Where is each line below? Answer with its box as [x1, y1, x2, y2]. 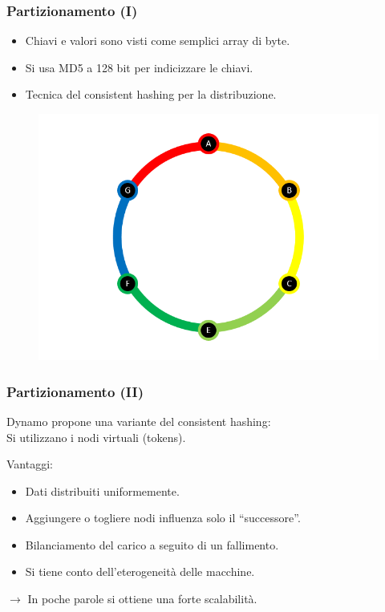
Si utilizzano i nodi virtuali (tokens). [6, 428, 186, 445]
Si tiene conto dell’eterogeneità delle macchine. [25, 563, 255, 580]
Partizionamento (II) [6, 381, 144, 401]
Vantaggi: [6, 456, 53, 472]
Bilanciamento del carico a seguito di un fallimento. [25, 536, 279, 553]
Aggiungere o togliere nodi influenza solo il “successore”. [25, 509, 301, 526]
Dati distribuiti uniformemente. [25, 482, 180, 499]
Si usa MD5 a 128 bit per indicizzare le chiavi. [25, 59, 253, 75]
